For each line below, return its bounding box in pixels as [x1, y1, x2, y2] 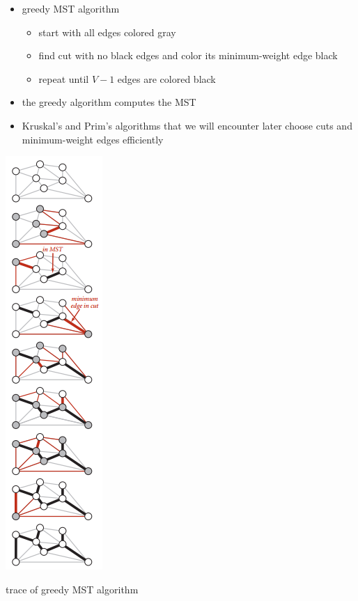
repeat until [38, 71, 89, 86]
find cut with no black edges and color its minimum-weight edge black [38, 48, 338, 63]
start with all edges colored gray [38, 24, 176, 39]
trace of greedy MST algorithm [6, 582, 139, 596]
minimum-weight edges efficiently [22, 132, 164, 146]
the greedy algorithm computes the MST [22, 95, 196, 109]
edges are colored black [117, 71, 216, 86]
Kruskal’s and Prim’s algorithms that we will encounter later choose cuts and [22, 118, 352, 132]
